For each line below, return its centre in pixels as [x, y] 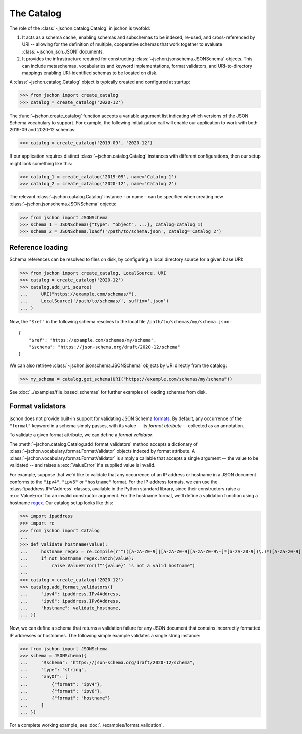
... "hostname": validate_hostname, [70, 608]
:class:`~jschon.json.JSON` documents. [63, 51]
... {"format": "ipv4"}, [61, 684]
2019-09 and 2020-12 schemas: [43, 130]
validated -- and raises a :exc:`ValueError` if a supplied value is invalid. [82, 465]
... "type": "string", [53, 670]
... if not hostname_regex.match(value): [77, 559]
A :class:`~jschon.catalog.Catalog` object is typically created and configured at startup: [100, 82]
